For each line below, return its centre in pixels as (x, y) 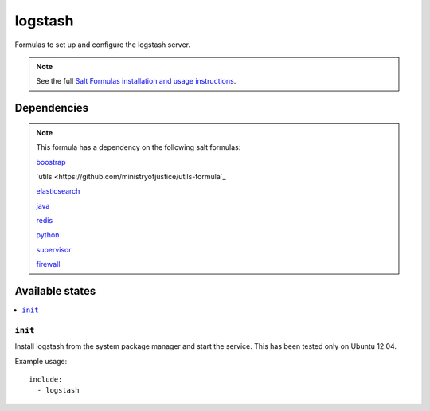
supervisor (54, 249)
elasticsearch (58, 191)
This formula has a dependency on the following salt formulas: (139, 147)
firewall (48, 264)
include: (46, 380)
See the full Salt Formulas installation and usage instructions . (136, 81)
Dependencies (52, 108)
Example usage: (41, 361)
